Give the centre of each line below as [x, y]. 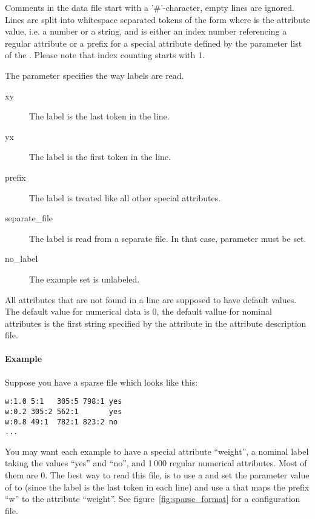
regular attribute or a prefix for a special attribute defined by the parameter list [154, 43]
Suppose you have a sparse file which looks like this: [101, 382]
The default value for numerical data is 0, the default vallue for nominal [138, 311]
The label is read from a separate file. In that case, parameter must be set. [168, 238]
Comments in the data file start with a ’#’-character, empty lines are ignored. [150, 7]
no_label [22, 259]
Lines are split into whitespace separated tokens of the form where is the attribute [157, 19]
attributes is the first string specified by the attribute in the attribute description [156, 323]
